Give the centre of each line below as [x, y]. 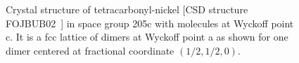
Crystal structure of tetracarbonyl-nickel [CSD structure [127, 9]
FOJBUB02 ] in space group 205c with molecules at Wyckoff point [150, 23]
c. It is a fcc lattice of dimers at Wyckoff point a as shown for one [147, 37]
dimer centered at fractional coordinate [90, 50]
